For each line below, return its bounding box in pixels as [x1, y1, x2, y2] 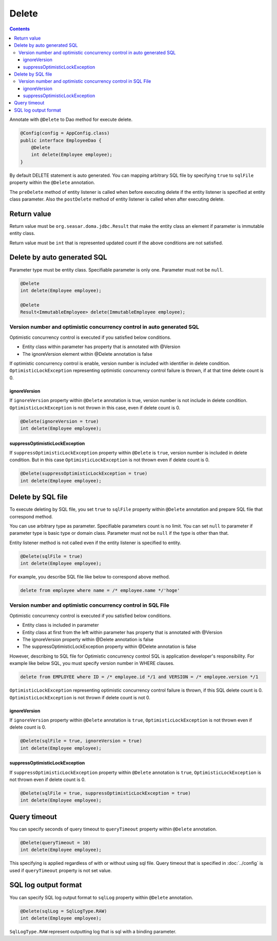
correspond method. [9, 513, 53, 519]
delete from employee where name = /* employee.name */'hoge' [20, 588, 180, 593]
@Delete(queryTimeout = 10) [20, 840, 91, 845]
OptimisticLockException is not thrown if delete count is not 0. [9, 694, 151, 700]
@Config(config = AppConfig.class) [20, 130, 110, 136]
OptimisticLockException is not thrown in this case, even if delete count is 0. [9, 404, 181, 411]
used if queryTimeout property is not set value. [9, 867, 112, 874]
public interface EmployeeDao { [20, 137, 102, 143]
